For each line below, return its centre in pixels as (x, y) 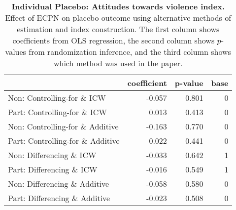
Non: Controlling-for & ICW (57, 98)
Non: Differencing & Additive (59, 184)
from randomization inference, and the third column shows (130, 52)
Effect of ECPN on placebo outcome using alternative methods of (118, 18)
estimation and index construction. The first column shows (118, 29)
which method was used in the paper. (118, 63)
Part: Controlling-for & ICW (57, 112)
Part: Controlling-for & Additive (64, 141)
